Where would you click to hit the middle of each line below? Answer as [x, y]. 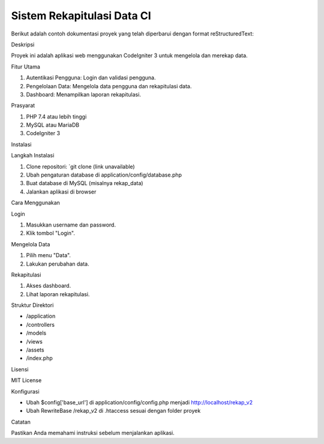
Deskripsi [23, 44]
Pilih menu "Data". [49, 255]
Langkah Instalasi [33, 156]
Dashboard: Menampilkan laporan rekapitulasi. [83, 94]
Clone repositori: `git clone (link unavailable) [80, 166]
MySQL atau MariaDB [53, 125]
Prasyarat [23, 106]
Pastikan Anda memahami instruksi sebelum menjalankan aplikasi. [93, 433]
